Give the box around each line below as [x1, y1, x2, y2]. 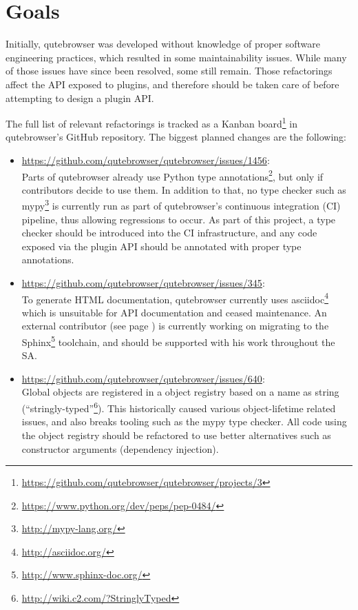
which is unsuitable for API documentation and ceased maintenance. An [21, 305, 327, 319]
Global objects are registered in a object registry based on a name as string [21, 385, 339, 399]
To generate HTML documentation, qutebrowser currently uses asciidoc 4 [21, 289, 328, 306]
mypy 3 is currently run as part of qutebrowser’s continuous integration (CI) [21, 196, 341, 213]
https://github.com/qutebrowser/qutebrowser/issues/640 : [21, 371, 265, 385]
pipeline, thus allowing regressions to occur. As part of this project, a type [21, 212, 336, 226]
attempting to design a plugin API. [6, 90, 154, 105]
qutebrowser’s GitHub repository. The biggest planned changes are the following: [6, 130, 346, 144]
